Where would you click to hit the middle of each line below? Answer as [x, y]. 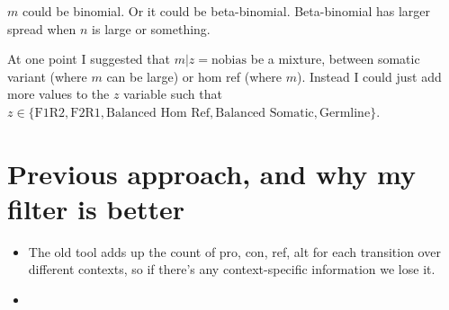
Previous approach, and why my [211, 173]
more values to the [58, 94]
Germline [345, 113]
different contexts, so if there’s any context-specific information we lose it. [232, 269]
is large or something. [151, 28]
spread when [42, 28]
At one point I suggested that [89, 59]
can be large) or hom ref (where [194, 76]
